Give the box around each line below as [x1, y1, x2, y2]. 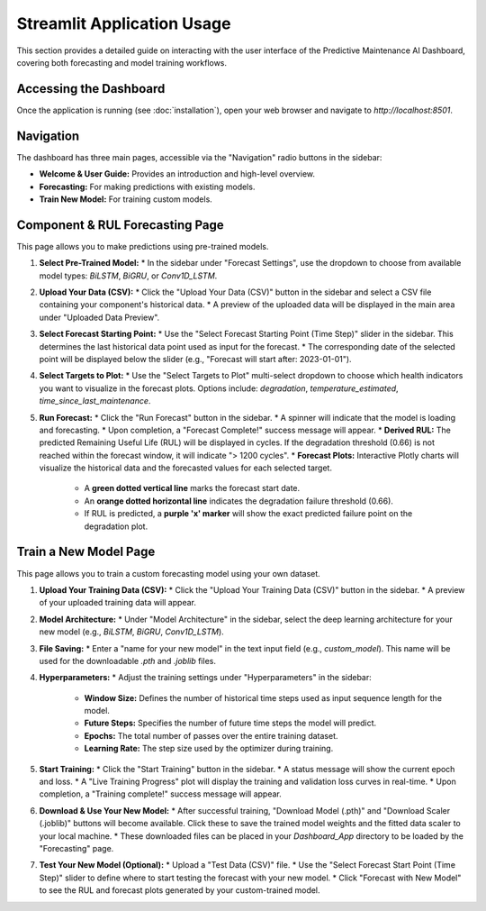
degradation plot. [84, 521, 148, 532]
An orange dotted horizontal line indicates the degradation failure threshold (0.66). [84, 496, 393, 506]
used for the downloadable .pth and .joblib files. [39, 655, 216, 666]
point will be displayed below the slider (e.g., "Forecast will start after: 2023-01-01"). [39, 353, 352, 364]
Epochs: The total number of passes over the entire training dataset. [84, 730, 338, 741]
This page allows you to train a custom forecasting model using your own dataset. [16, 568, 321, 578]
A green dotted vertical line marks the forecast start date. [84, 483, 301, 494]
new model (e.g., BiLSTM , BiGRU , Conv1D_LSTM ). [39, 626, 224, 637]
